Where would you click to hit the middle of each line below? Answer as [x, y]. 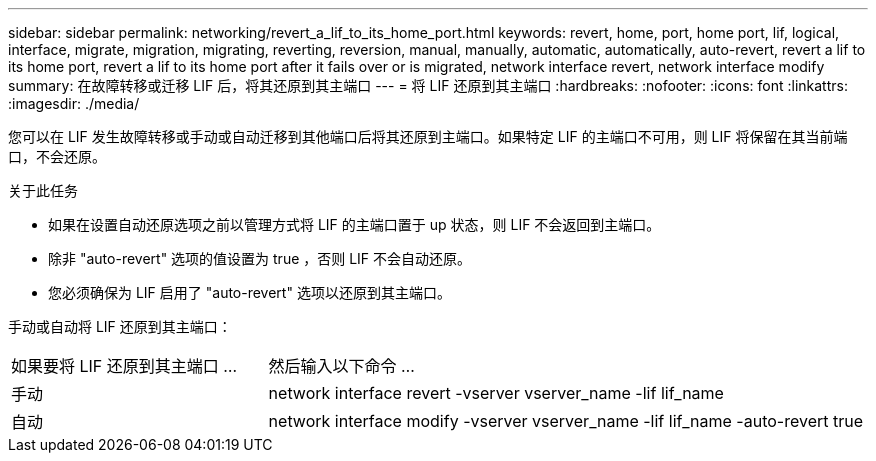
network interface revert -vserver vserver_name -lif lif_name [496, 393]
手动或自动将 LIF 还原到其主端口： [120, 326]
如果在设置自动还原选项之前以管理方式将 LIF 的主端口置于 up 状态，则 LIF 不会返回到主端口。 [354, 224]
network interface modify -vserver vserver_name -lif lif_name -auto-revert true [566, 421]
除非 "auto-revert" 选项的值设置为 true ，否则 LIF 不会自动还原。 [260, 258]
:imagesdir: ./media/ [74, 103]
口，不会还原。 [57, 156]
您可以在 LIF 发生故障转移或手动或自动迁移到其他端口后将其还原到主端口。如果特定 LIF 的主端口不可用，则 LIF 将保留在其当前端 [428, 136]
